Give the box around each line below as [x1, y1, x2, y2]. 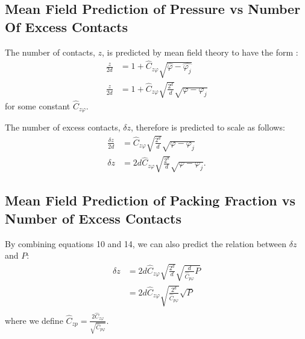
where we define [5, 314, 63, 326]
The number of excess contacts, [5, 121, 121, 134]
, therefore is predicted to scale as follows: [130, 121, 285, 134]
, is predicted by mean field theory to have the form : [102, 45, 298, 58]
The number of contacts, [5, 45, 95, 58]
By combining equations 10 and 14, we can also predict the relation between [5, 237, 287, 250]
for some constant [5, 99, 71, 112]
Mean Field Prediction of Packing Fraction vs [5, 191, 295, 210]
